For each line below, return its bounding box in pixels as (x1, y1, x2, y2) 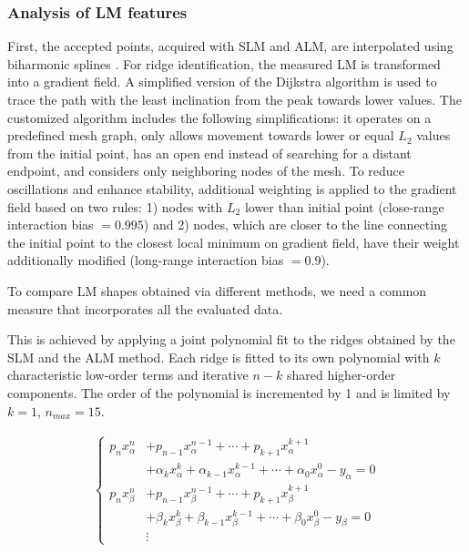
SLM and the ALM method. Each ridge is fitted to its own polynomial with (7, 347, 430, 366)
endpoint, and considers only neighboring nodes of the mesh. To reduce (7, 161, 405, 180)
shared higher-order (286, 365, 396, 384)
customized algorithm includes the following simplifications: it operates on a (7, 107, 432, 127)
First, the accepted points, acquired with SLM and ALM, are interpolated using (7, 36, 454, 56)
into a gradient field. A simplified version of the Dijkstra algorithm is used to (7, 72, 437, 91)
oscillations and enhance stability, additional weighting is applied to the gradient (7, 179, 457, 198)
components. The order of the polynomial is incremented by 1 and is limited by (7, 383, 451, 402)
